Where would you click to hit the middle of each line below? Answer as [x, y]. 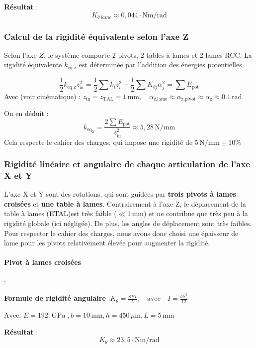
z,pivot [188, 99]
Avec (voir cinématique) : [43, 96]
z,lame [161, 99]
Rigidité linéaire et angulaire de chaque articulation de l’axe [127, 164]
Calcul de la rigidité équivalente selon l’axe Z [96, 36]
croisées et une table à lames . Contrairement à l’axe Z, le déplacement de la [125, 203]
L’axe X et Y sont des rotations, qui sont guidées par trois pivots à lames [120, 194]
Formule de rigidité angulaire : [57, 298]
